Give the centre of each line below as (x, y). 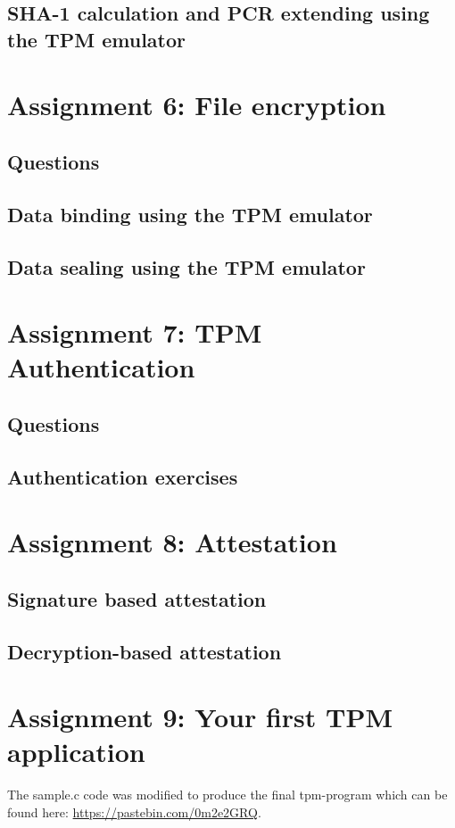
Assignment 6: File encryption (197, 105)
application (76, 752)
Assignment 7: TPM (135, 332)
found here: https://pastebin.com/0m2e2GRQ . (134, 811)
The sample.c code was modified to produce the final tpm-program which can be (227, 795)
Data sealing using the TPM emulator (186, 266)
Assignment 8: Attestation (172, 542)
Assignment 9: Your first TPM (200, 717)
